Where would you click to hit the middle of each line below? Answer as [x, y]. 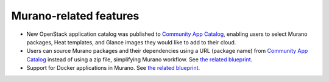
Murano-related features [75, 16]
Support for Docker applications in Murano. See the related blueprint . [113, 68]
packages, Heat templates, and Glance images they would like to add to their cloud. [131, 42]
